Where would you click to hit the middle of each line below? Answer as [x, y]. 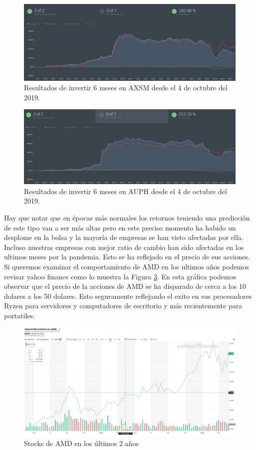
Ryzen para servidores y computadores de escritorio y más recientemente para [123, 306]
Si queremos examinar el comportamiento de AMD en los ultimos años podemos [127, 267]
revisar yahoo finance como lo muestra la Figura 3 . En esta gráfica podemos [120, 276]
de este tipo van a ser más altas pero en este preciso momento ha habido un [120, 227]
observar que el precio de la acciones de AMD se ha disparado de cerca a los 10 [125, 286]
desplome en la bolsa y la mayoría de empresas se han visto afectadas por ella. [124, 237]
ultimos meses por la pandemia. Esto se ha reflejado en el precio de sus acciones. [127, 257]
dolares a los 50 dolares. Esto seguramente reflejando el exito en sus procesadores [128, 296]
